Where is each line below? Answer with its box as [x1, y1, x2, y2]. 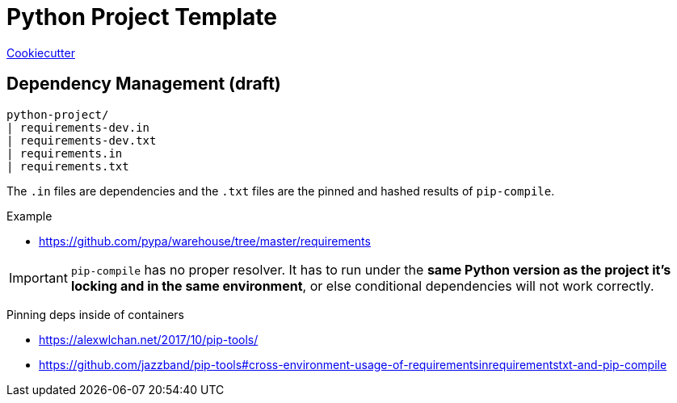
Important [9, 269, 68, 286]
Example [6, 208, 53, 223]
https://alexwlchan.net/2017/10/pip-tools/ [39, 332, 259, 346]
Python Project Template [6, 3, 278, 31]
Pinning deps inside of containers [6, 307, 184, 321]
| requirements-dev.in [6, 120, 150, 134]
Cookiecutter [6, 45, 75, 60]
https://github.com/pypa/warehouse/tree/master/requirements [39, 233, 371, 248]
